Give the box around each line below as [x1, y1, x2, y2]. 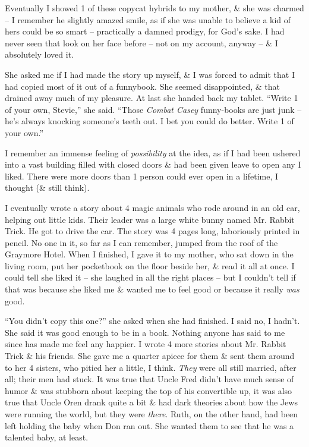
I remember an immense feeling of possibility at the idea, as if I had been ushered [5, 146, 301, 159]
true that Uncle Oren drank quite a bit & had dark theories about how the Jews [5, 396, 298, 408]
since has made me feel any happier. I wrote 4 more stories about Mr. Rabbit [5, 338, 286, 350]
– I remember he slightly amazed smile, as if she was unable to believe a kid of [5, 13, 291, 26]
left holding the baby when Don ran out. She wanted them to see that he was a [5, 419, 294, 432]
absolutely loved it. [5, 48, 74, 61]
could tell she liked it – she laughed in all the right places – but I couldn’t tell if [5, 271, 296, 284]
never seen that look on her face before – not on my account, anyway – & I [5, 36, 278, 49]
